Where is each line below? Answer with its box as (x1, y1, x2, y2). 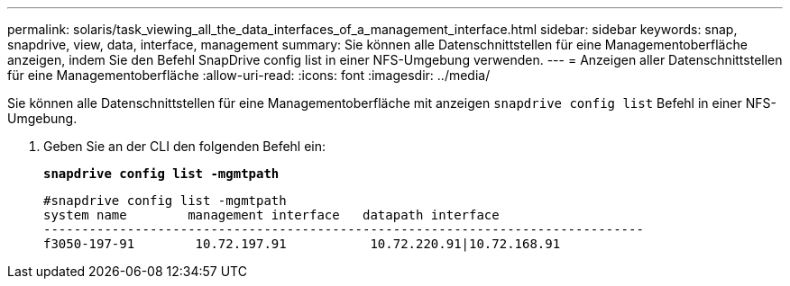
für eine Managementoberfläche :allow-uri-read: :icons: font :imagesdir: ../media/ (7, 67, 491, 83)
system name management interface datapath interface (43, 208, 500, 222)
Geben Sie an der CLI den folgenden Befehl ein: (43, 139, 326, 154)
